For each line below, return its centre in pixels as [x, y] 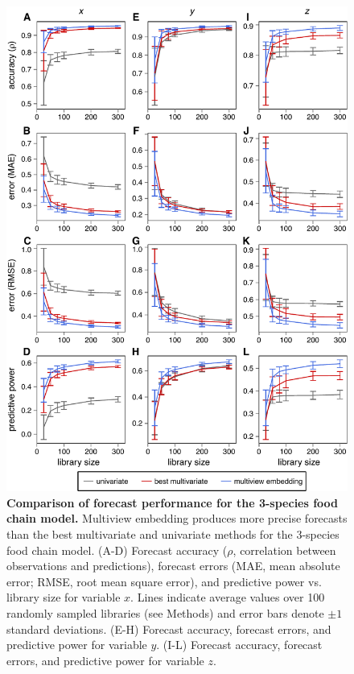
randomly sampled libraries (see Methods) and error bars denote [165, 612]
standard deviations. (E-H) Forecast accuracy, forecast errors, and [169, 629]
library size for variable [64, 597]
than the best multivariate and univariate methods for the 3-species [173, 533]
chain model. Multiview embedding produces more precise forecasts [177, 518]
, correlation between [284, 550]
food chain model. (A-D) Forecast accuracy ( [117, 550]
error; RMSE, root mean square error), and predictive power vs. [164, 581]
